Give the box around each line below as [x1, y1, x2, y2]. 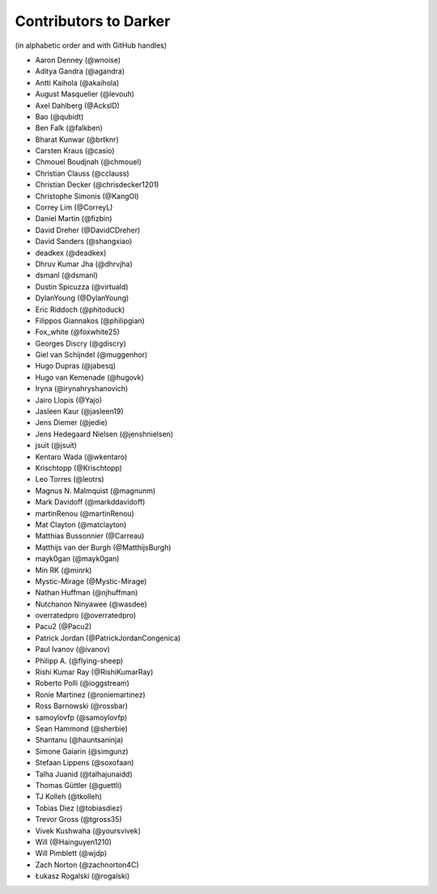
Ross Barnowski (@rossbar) [35, 701, 129, 711]
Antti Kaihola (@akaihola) [35, 78, 120, 87]
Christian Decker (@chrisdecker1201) [35, 180, 159, 189]
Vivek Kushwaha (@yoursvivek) [35, 826, 142, 836]
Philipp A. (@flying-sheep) [35, 656, 124, 666]
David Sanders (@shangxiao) [35, 236, 133, 246]
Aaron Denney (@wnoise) [35, 55, 121, 65]
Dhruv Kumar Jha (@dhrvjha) [35, 259, 133, 269]
